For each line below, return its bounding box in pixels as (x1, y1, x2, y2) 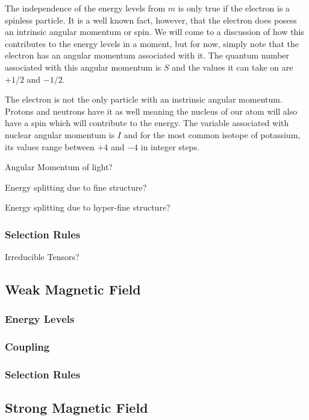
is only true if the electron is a (178, 2, 290, 14)
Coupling (5, 339, 50, 354)
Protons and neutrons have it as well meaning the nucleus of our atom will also (5, 104, 298, 117)
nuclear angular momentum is (5, 128, 115, 141)
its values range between (5, 140, 95, 153)
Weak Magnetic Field (5, 280, 141, 299)
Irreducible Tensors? (5, 250, 80, 263)
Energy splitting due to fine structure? (5, 180, 147, 193)
